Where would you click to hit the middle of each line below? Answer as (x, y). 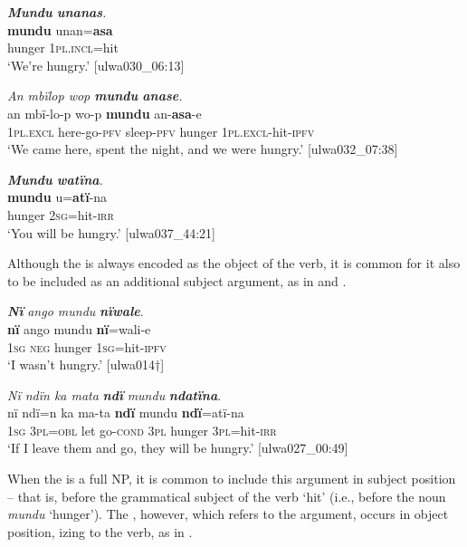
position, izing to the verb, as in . (100, 531)
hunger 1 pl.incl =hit (63, 48)
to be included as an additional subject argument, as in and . (177, 280)
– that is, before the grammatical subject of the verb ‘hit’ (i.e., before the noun (227, 496)
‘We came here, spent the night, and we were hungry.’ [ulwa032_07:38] (203, 149)
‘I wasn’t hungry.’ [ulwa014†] (86, 365)
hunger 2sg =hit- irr (61, 214)
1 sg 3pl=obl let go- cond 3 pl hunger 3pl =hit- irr (142, 430)
